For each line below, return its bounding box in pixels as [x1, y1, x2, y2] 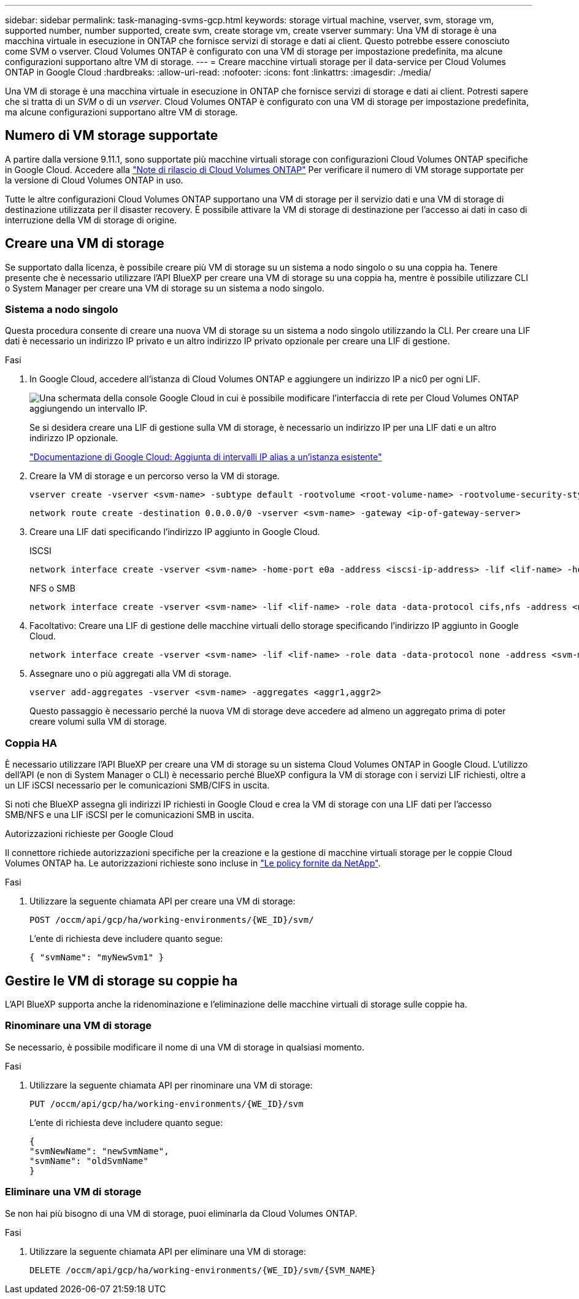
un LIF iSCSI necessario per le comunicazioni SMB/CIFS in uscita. [5, 780, 270, 791]
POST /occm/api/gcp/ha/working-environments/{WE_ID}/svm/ [29, 915, 314, 925]
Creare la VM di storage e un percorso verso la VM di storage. [29, 471, 280, 482]
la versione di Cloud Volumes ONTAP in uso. [5, 174, 183, 185]
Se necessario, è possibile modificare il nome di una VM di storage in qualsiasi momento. [5, 1041, 364, 1052]
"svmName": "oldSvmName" [29, 1155, 148, 1166]
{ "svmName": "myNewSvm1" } [29, 952, 164, 963]
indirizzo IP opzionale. [29, 433, 118, 444]
